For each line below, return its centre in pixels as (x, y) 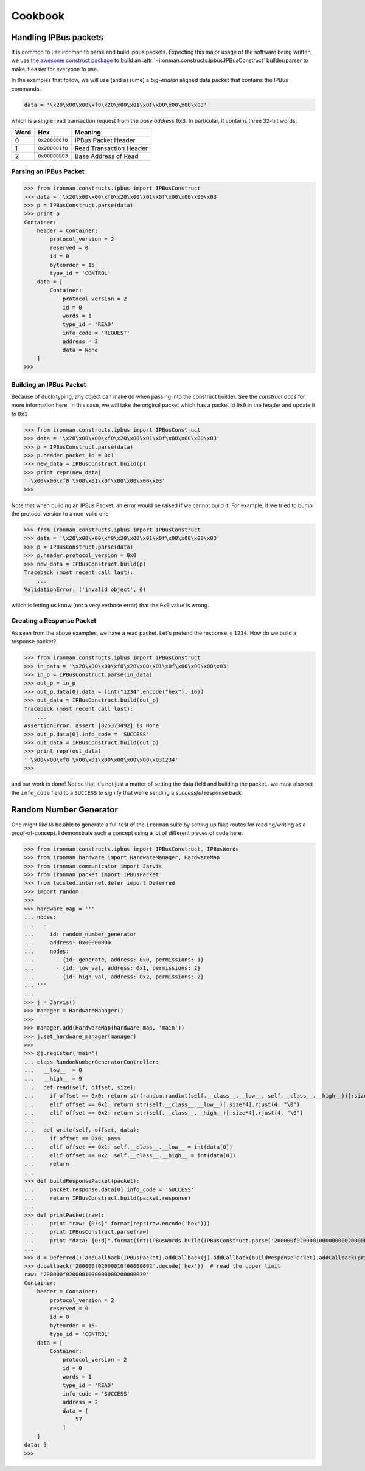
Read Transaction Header (111, 148)
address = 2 (80, 1402)
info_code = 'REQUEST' (96, 333)
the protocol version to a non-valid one (60, 513)
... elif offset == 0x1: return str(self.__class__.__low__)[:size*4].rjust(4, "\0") (162, 1104)
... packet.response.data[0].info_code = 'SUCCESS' (109, 1189)
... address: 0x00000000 (68, 943)
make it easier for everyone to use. (55, 69)
